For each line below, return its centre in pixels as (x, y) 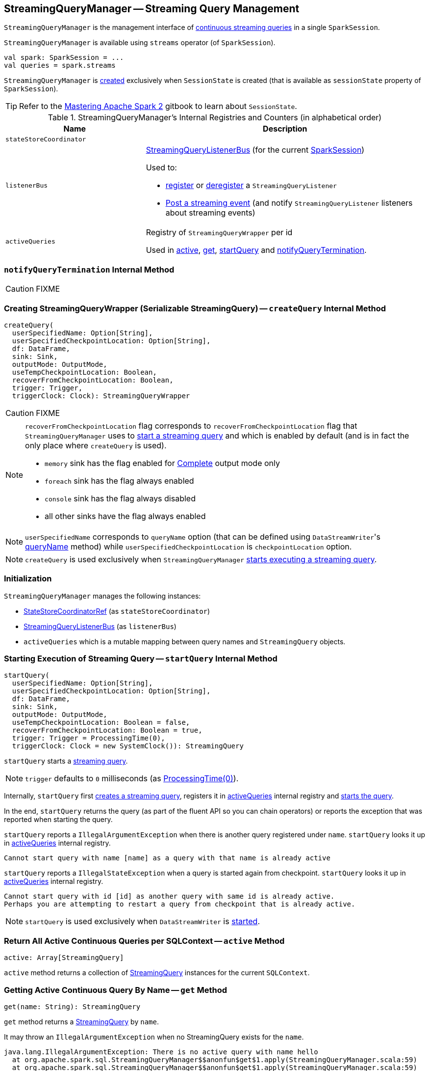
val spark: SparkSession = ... (64, 58)
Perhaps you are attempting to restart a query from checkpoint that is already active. (180, 904)
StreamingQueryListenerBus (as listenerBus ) (100, 626)
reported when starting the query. (58, 820)
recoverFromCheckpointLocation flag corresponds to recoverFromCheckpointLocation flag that (191, 426)
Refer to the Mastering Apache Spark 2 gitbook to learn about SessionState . (158, 106)
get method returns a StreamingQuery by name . (81, 1021)
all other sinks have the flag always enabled (125, 516)
